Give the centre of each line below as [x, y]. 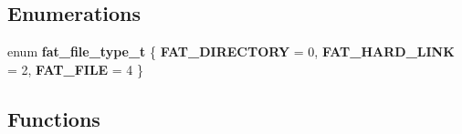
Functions [54, 118]
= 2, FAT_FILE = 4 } [76, 69]
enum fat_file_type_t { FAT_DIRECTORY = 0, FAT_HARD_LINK [231, 52]
